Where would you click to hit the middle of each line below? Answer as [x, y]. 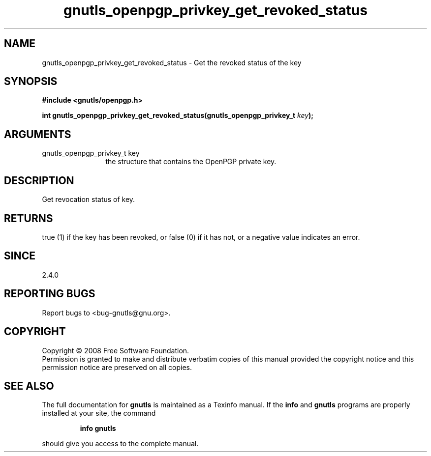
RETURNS [29, 218]
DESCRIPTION [39, 180]
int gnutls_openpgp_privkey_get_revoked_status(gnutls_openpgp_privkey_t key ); [178, 115]
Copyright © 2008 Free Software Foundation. [116, 350]
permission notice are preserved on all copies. [117, 367]
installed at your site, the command [99, 413]
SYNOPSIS [31, 82]
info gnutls [98, 428]
